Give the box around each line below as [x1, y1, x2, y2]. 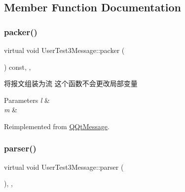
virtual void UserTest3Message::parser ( [4, 161, 124, 172]
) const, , [4, 61, 31, 72]
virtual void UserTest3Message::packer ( [4, 45, 125, 55]
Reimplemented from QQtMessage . [4, 121, 110, 131]
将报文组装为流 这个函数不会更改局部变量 [4, 78, 138, 89]
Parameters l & [4, 95, 50, 105]
